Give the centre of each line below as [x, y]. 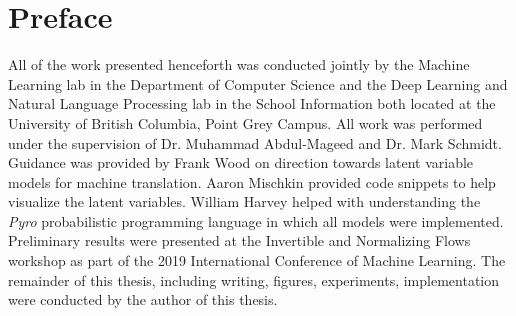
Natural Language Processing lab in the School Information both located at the [252, 103]
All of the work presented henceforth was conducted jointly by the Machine [239, 64]
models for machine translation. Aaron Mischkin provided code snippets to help [252, 181]
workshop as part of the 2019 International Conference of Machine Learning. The [257, 260]
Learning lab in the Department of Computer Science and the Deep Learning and [258, 83]
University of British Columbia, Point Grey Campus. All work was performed [245, 122]
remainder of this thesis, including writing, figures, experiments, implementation [254, 279]
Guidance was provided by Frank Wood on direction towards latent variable [241, 162]
